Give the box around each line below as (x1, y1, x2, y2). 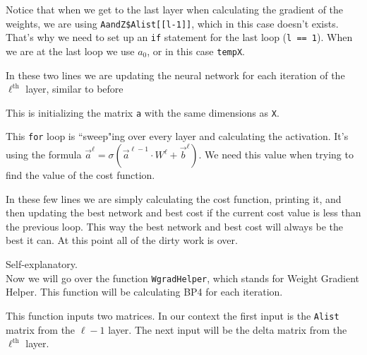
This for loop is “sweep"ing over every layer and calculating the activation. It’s (6, 129, 349, 144)
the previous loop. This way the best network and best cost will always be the (6, 219, 344, 233)
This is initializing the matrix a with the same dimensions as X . (6, 105, 279, 120)
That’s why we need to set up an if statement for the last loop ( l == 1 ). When (6, 30, 353, 45)
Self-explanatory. (6, 257, 78, 272)
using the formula (6, 147, 82, 162)
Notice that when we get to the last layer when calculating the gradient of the (6, 2, 344, 16)
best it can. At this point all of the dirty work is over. (6, 233, 238, 248)
